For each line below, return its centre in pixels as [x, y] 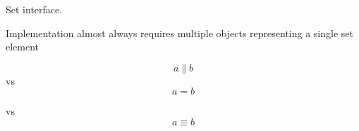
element [23, 47]
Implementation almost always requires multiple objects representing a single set [179, 33]
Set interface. [34, 9]
